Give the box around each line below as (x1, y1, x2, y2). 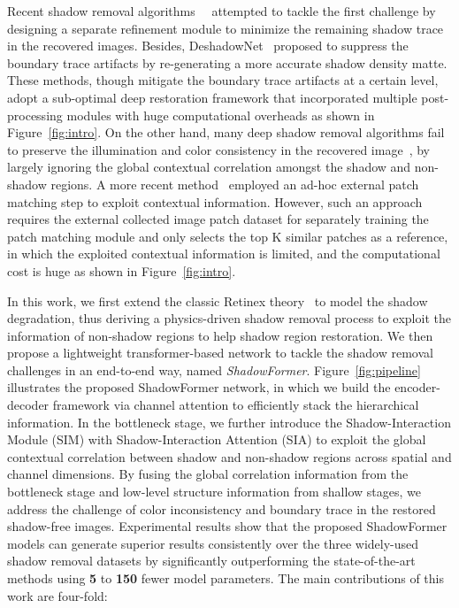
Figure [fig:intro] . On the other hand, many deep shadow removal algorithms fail (7, 123, 445, 142)
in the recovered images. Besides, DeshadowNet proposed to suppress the (7, 36, 409, 55)
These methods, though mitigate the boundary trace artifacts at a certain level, (7, 71, 439, 89)
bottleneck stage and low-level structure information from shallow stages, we (7, 482, 421, 501)
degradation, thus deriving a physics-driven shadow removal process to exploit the (7, 309, 451, 327)
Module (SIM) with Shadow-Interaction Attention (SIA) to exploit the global (7, 430, 426, 449)
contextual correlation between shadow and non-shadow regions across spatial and (7, 447, 452, 466)
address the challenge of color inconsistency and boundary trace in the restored (7, 499, 436, 518)
